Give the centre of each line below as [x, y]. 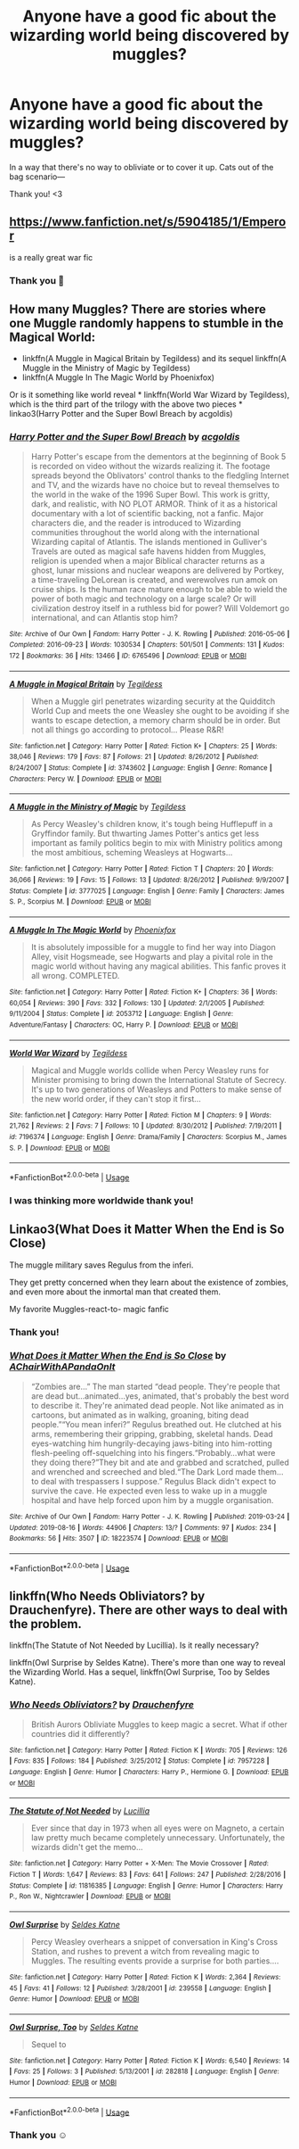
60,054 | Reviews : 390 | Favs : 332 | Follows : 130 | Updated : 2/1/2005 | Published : [137, 1003]
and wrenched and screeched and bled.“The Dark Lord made [143, 1471]
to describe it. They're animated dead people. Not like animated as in [158, 1405]
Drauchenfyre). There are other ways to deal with [149, 1610]
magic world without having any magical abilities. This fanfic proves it [158, 966]
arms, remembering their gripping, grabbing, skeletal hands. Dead [152, 1434]
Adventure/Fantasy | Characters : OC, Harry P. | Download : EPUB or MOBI [124, 1025]
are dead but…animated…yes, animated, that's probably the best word [160, 1396]
